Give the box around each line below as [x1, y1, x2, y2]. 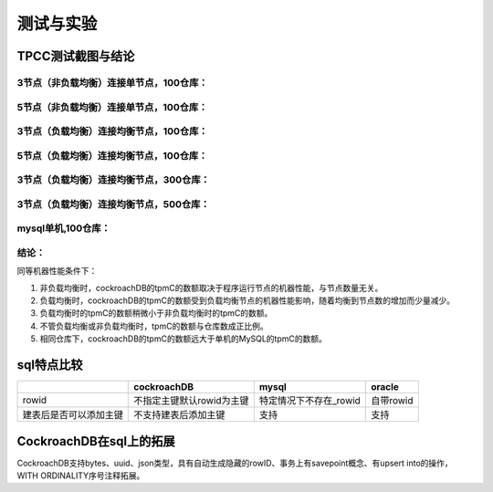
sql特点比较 [16, 357, 83, 373]
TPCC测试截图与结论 [16, 48, 135, 64]
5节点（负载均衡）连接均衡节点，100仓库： [16, 149, 208, 162]
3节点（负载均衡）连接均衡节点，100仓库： [16, 125, 209, 138]
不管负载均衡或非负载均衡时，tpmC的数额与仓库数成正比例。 [39, 320, 268, 331]
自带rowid [371, 394, 414, 407]
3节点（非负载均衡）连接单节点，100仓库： [16, 76, 209, 89]
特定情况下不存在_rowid [258, 394, 361, 407]
